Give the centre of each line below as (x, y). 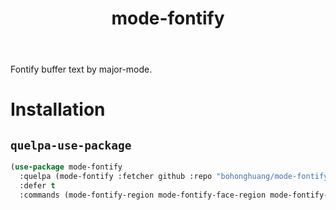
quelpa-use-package (71, 145)
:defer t (37, 185)
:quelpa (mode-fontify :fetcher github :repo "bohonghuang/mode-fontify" (176, 177)
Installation (58, 109)
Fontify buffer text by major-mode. (81, 69)
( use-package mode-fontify (66, 167)
